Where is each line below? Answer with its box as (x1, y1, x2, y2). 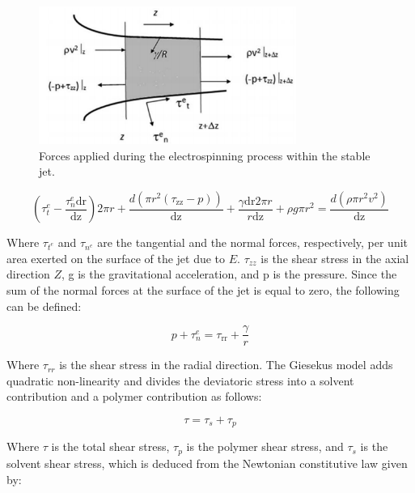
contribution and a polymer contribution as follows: (6, 388, 262, 405)
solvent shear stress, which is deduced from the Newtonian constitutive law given (6, 454, 408, 471)
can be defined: (6, 297, 82, 314)
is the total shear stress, (51, 438, 170, 455)
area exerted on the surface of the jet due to (6, 249, 226, 266)
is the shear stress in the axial (260, 249, 409, 266)
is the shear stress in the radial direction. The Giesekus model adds (59, 356, 393, 373)
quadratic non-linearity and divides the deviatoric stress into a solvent (6, 372, 354, 389)
